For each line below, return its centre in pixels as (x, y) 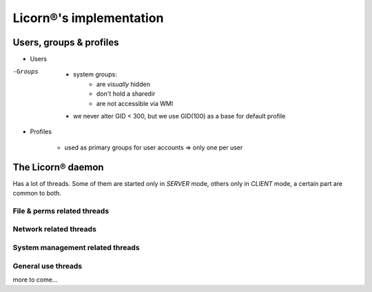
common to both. (37, 194)
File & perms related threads (61, 211)
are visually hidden (124, 84)
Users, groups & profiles (66, 42)
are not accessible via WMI (135, 103)
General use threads (48, 266)
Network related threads (54, 229)
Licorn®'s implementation (88, 18)
